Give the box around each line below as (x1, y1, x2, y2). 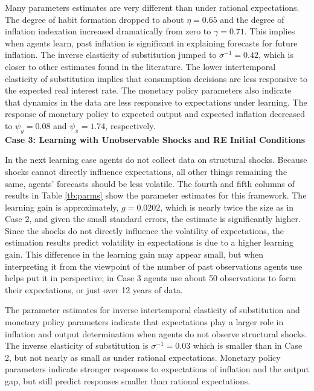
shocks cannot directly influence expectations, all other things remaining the (5, 165, 287, 177)
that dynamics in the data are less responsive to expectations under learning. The (5, 95, 307, 108)
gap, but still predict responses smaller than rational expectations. (5, 375, 251, 387)
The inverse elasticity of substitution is (5, 339, 149, 352)
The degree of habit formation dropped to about (5, 13, 184, 25)
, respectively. (105, 119, 156, 132)
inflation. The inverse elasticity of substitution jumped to (5, 48, 217, 61)
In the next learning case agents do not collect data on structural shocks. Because (5, 153, 307, 166)
